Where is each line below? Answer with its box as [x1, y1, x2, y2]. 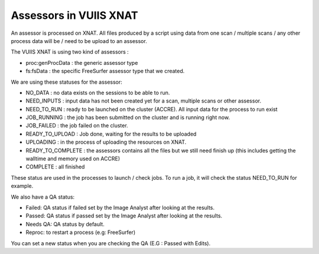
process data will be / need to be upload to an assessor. [11, 37, 147, 44]
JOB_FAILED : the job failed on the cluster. [25, 122, 128, 129]
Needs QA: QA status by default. [25, 220, 105, 227]
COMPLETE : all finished [25, 163, 85, 170]
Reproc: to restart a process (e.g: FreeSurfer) [25, 229, 136, 236]
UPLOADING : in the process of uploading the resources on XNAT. [25, 138, 187, 146]
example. [11, 183, 34, 190]
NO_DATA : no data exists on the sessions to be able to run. [25, 89, 170, 96]
